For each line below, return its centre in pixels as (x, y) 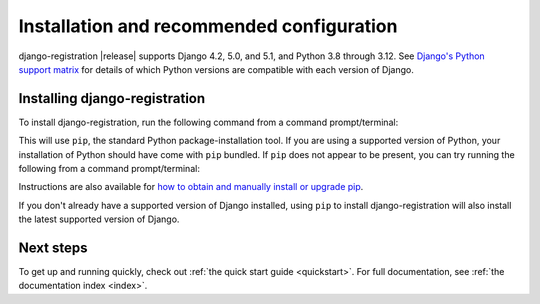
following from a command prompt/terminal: (109, 169)
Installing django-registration (112, 98)
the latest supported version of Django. (99, 219)
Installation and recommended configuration (208, 26)
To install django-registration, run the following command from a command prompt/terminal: (208, 122)
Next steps (53, 248)
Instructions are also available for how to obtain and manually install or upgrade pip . (191, 187)
